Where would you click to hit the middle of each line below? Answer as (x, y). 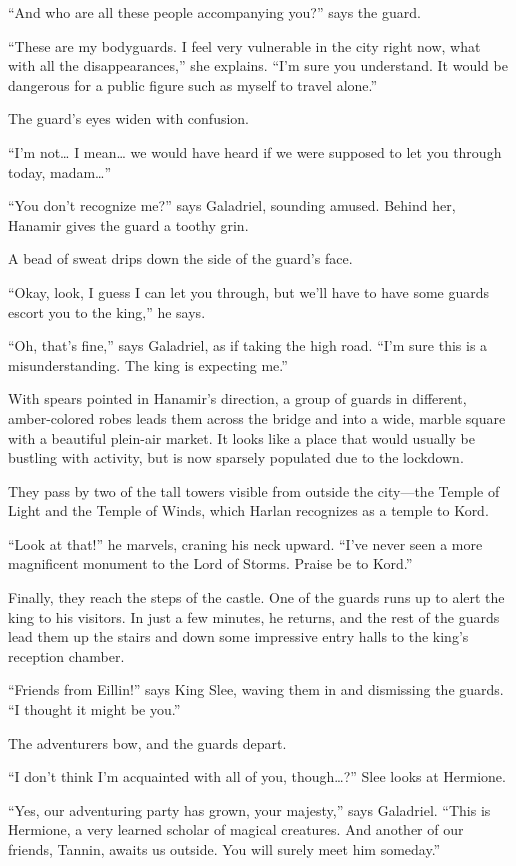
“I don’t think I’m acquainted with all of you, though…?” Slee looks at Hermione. (257, 776)
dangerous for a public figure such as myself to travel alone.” (193, 84)
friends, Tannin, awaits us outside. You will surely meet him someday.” (224, 849)
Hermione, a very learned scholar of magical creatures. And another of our (236, 829)
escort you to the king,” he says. (107, 311)
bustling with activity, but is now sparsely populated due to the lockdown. (236, 457)
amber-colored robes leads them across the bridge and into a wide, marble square (257, 417)
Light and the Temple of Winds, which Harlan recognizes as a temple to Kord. (248, 510)
